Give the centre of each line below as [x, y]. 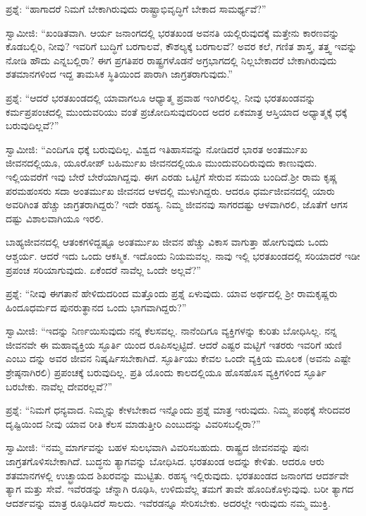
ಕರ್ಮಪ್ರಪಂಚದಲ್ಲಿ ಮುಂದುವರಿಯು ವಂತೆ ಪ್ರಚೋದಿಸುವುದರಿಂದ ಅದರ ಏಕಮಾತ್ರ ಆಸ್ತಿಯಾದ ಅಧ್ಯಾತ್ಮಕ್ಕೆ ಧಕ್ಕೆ [177, 111]
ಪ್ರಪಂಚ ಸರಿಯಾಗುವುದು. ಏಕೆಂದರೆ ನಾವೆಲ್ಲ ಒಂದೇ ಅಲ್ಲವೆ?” [103, 269]
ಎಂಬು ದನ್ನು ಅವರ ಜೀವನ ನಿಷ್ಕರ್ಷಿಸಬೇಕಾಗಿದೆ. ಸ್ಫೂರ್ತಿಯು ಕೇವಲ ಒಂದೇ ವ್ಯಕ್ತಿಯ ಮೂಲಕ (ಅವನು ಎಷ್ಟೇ [178, 358]
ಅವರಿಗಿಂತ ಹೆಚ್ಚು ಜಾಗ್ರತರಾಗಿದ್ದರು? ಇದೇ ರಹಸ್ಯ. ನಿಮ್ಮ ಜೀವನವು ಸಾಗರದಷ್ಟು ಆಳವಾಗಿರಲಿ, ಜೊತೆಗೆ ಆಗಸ [177, 204]
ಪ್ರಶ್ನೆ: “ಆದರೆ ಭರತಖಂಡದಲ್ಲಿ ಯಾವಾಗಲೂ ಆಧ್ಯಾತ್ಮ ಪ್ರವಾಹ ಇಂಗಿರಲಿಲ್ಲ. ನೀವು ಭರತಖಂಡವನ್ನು [161, 97]
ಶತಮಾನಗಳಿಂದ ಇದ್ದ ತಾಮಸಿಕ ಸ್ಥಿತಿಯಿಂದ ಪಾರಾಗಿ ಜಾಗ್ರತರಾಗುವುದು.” [119, 74]
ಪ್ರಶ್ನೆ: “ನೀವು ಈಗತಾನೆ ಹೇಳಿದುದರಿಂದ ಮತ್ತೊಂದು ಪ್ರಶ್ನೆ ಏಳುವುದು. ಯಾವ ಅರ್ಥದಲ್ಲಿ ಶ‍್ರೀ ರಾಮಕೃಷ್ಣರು [172, 293]
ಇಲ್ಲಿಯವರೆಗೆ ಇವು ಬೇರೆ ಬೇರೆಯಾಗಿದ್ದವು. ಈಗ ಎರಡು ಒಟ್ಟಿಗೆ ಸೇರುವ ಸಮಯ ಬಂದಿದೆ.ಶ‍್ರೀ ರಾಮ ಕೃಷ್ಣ [172, 176]
